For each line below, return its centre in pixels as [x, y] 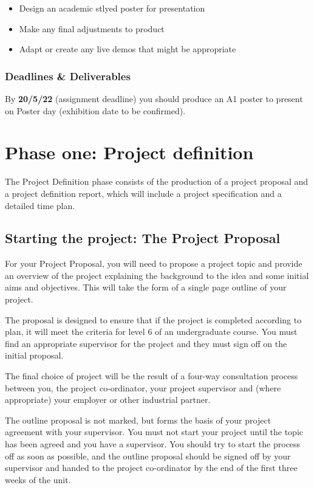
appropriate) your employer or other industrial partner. [108, 400]
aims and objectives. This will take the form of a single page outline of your [146, 287]
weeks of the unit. [38, 479]
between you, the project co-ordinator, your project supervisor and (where [143, 387]
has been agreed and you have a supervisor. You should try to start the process [153, 444]
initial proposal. [34, 355]
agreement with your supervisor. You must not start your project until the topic [154, 432]
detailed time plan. [40, 205]
